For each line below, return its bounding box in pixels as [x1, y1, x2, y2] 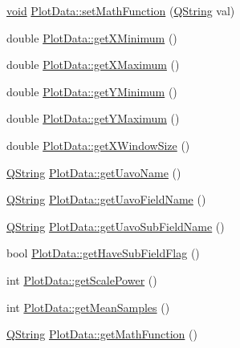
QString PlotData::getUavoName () [6, 164, 181, 180]
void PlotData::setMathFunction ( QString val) [6, 2, 235, 18]
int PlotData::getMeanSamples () [6, 298, 170, 315]
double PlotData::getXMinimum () [6, 29, 177, 46]
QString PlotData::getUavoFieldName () [6, 191, 206, 208]
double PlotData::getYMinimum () [6, 83, 177, 99]
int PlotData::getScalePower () [6, 271, 157, 288]
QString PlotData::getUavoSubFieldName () [6, 217, 225, 234]
